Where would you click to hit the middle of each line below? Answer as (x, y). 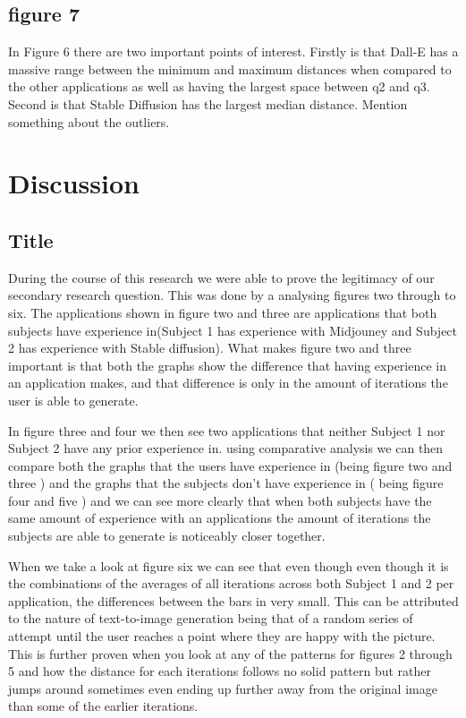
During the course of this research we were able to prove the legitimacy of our (221, 277)
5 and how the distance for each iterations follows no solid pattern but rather (220, 671)
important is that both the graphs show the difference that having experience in (228, 365)
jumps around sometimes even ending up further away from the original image (223, 688)
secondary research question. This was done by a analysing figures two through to (232, 295)
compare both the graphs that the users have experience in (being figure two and (230, 465)
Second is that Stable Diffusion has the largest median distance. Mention (208, 103)
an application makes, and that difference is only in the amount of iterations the (228, 383)
